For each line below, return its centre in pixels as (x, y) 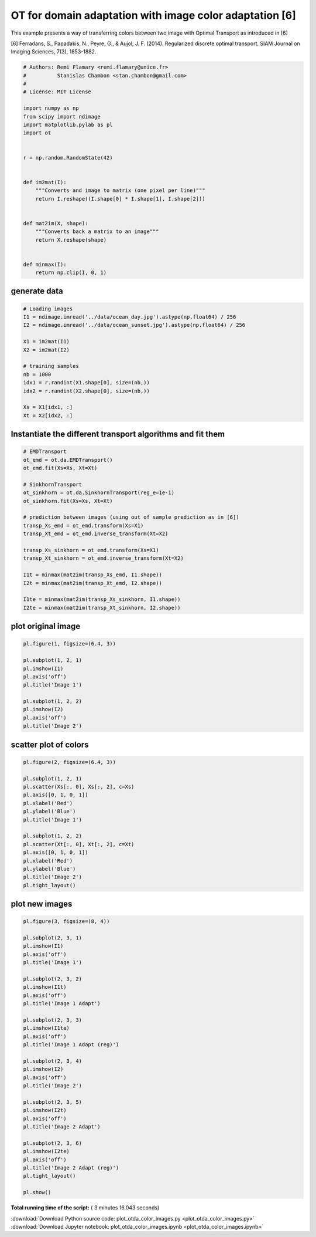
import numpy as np (51, 108)
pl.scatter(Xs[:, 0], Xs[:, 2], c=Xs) (79, 787)
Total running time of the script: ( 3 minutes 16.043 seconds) (85, 1208)
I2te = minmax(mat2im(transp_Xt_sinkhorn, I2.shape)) (102, 608)
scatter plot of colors (50, 744)
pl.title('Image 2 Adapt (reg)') (71, 1168)
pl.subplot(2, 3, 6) (52, 1143)
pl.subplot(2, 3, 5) (52, 1102)
